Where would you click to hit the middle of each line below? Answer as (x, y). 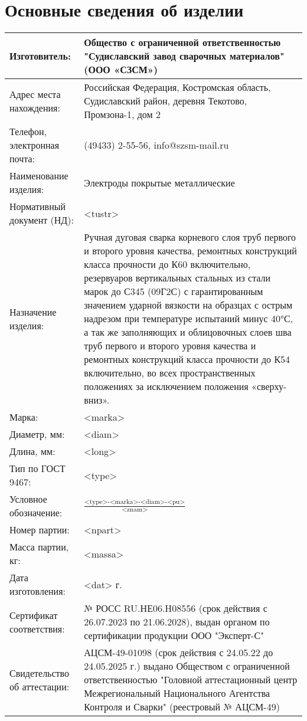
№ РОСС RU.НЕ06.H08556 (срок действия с (176, 608)
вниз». (97, 400)
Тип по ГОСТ (37, 468)
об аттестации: (40, 686)
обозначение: (36, 513)
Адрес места (35, 94)
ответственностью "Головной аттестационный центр (191, 680)
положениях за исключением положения (166, 386)
